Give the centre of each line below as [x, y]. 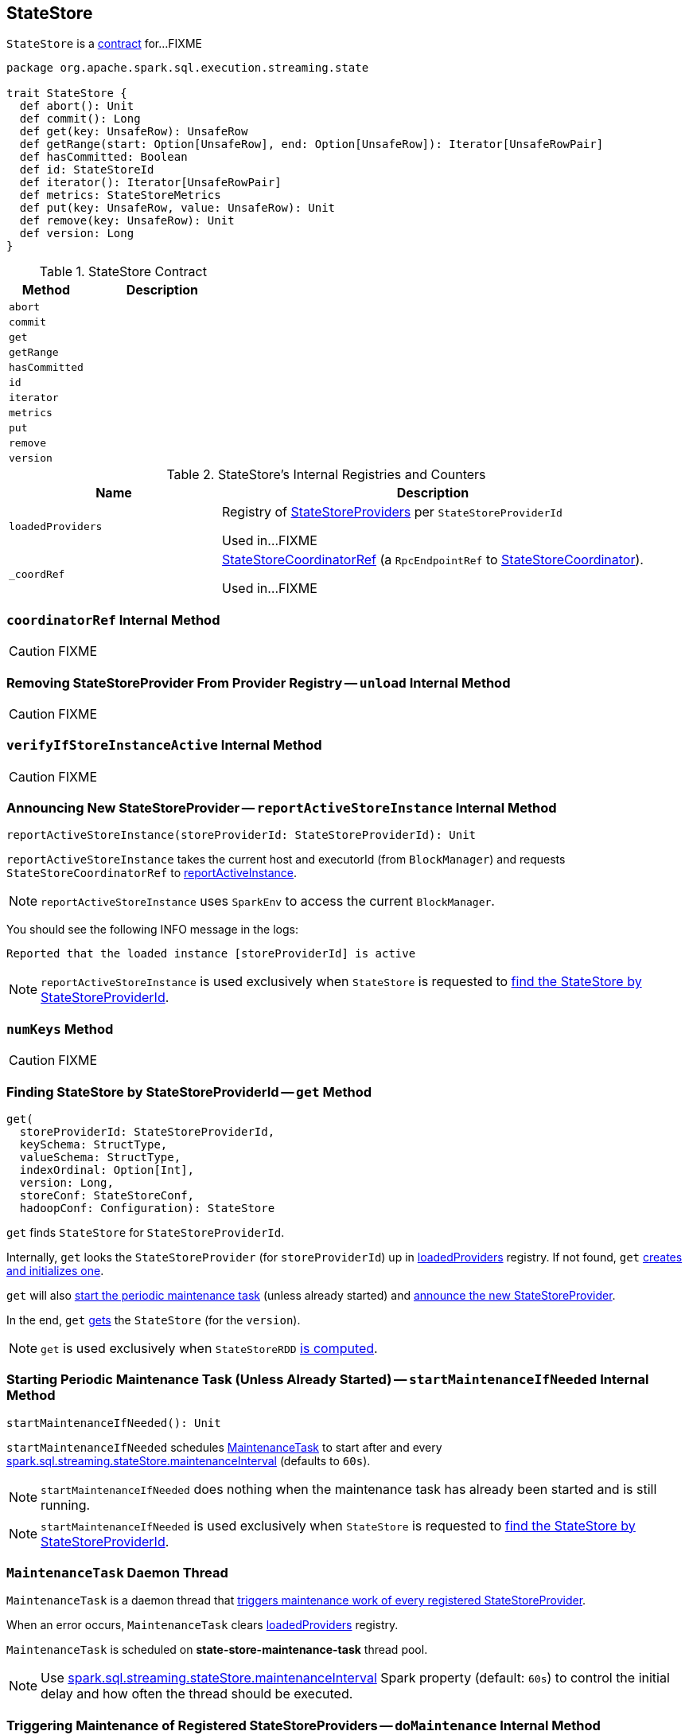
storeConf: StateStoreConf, [107, 1195]
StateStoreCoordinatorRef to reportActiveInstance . [152, 873]
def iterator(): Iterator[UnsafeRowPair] [150, 183]
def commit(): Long [80, 119]
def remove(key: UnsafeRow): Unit [127, 221]
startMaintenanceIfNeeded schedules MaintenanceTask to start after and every [224, 1447]
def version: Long [77, 234]
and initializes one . [55, 1270]
